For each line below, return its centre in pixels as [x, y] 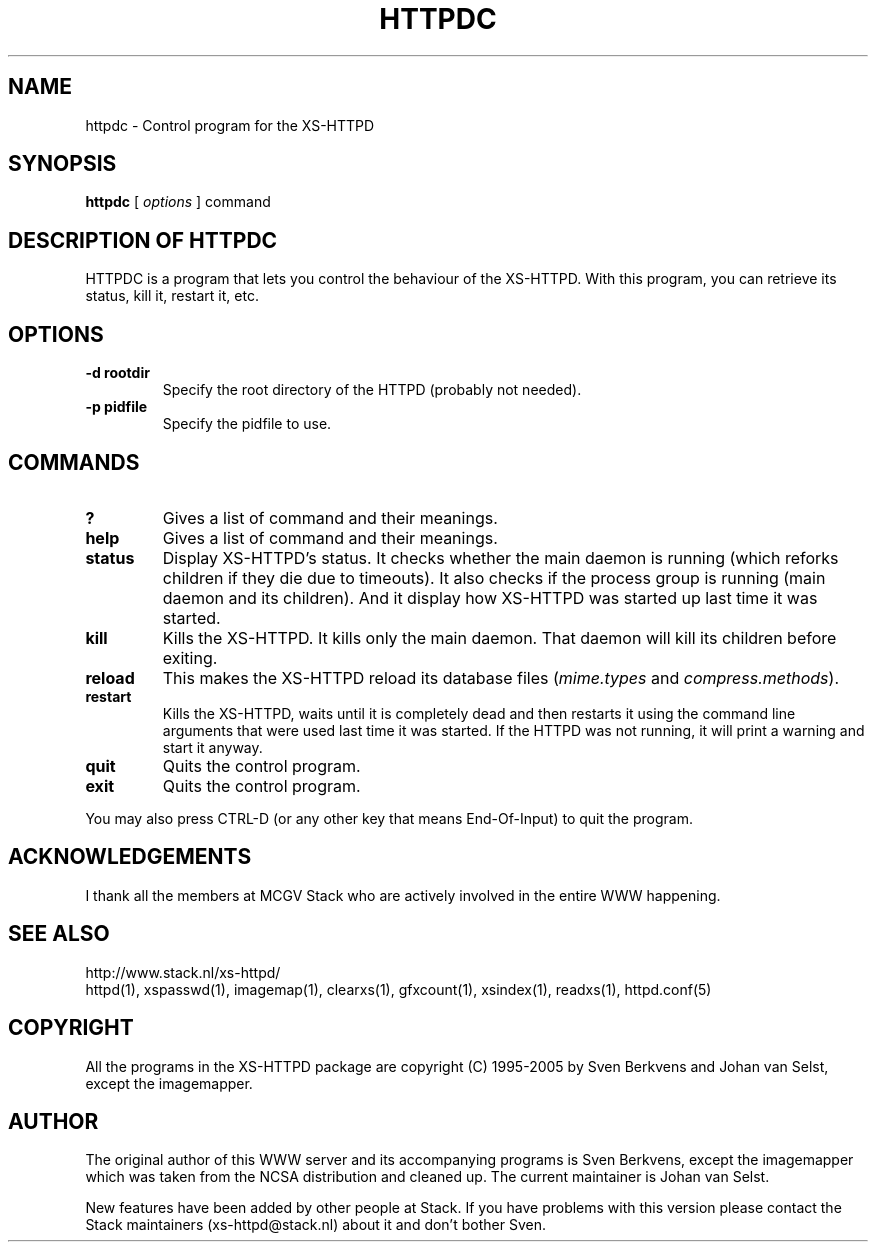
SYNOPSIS [62, 164]
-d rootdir [117, 373]
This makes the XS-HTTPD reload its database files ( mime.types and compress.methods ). [500, 677]
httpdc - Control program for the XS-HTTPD [230, 125]
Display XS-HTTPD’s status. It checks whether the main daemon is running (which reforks [500, 557]
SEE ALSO [59, 934]
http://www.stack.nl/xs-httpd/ [183, 972]
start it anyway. [212, 747]
